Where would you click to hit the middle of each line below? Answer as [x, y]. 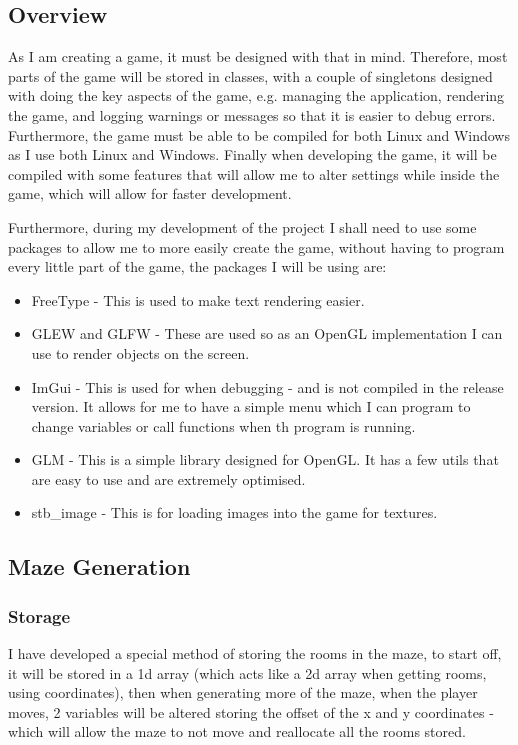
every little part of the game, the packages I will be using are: [197, 266]
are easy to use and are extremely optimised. [168, 478]
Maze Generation [99, 566]
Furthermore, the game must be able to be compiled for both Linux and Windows [259, 134]
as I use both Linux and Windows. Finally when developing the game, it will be [252, 154]
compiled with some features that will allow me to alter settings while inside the [254, 173]
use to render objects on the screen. [140, 352]
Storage [39, 615]
